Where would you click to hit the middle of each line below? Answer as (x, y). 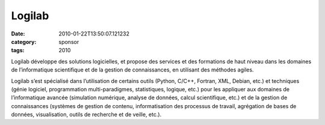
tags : (18, 50)
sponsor (69, 41)
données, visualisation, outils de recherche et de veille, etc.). (86, 115)
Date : (18, 34)
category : (24, 41)
